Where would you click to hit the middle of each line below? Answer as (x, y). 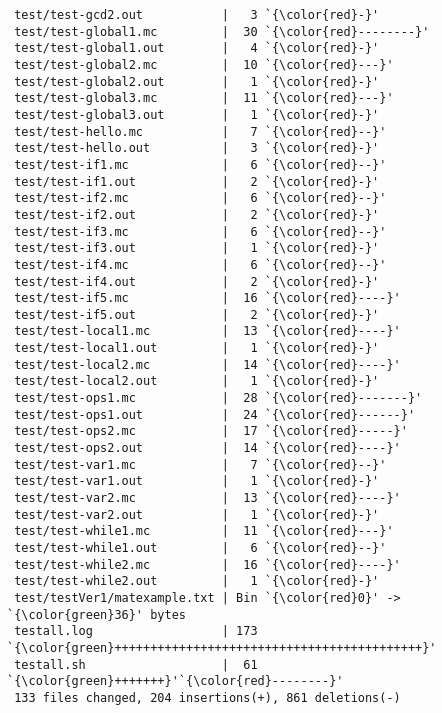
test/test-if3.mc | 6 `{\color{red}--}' (200, 231)
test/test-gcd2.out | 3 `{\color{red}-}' (197, 15)
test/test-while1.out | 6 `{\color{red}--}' (200, 548)
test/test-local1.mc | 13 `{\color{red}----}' (207, 331)
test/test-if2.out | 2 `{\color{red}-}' (197, 214)
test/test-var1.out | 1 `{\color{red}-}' (197, 481)
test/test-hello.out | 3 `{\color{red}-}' (197, 148)
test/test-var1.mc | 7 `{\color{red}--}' (200, 464)
